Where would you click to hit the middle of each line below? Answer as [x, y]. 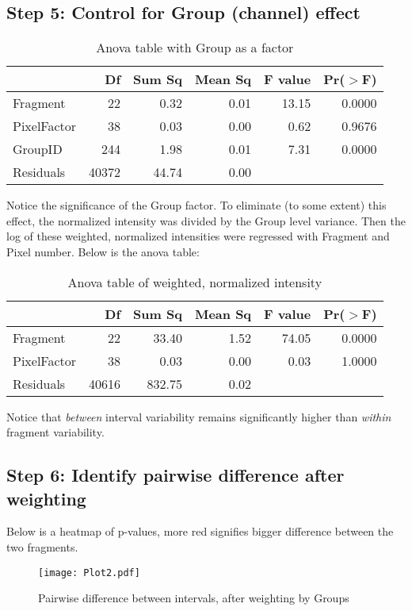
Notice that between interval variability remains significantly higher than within [199, 416]
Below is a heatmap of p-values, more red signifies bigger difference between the [200, 531]
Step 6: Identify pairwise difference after [175, 475]
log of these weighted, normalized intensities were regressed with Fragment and [198, 236]
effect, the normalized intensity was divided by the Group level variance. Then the [206, 220]
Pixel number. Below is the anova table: [103, 251]
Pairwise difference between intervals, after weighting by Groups [194, 598]
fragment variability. [55, 432]
